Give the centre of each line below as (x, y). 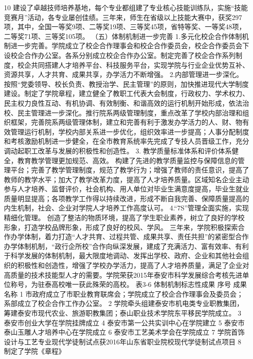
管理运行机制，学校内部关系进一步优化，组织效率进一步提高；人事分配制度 (130, 131)
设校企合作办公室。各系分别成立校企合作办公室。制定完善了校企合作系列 (120, 55)
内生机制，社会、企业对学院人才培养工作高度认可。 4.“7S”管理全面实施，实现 (126, 208)
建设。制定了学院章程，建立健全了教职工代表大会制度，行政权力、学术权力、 (126, 93)
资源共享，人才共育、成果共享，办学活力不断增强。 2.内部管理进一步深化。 (124, 74)
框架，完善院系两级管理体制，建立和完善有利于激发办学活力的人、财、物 (126, 122)
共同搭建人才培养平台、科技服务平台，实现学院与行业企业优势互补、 (140, 65)
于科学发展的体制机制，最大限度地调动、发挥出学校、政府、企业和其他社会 (123, 255)
